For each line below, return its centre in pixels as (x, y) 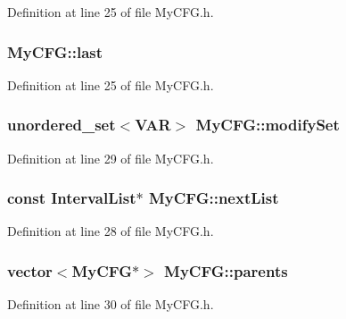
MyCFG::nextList (214, 198)
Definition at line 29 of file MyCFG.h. (111, 158)
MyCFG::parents (226, 270)
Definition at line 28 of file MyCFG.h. (111, 231)
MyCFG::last (55, 51)
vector (30, 270)
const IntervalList (72, 198)
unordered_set (62, 125)
